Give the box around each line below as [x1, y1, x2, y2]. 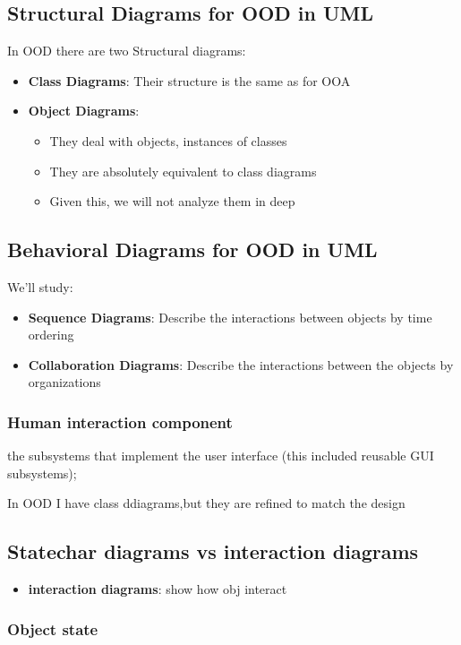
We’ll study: [7, 277, 73, 296]
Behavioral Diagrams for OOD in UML [7, 236, 378, 263]
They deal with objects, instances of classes [49, 131, 287, 150]
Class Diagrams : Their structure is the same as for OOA [28, 71, 351, 90]
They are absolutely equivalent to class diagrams [49, 161, 317, 180]
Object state [7, 617, 98, 640]
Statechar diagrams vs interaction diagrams [7, 537, 419, 565]
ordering [28, 325, 74, 344]
